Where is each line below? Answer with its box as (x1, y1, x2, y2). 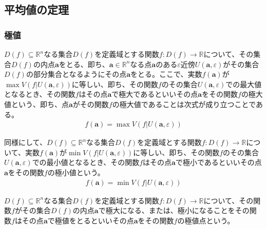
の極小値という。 (47, 166, 105, 177)
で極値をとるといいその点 (47, 215, 134, 225)
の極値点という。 (177, 215, 235, 225)
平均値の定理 (4, 2, 69, 17)
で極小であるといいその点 (175, 157, 262, 168)
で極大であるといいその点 (111, 89, 198, 99)
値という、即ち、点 (4, 98, 69, 109)
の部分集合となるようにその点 (26, 69, 127, 79)
